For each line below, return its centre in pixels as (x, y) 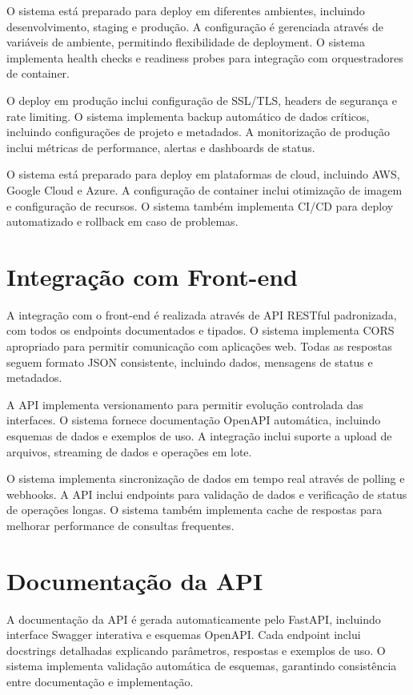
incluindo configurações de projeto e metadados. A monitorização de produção (198, 132)
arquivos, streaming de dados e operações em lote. (129, 451)
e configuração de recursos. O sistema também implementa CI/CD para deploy (200, 205)
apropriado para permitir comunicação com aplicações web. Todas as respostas (199, 346)
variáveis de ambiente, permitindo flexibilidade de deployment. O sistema (186, 42)
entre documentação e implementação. (100, 682)
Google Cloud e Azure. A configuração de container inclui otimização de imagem (204, 189)
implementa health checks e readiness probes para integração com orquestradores (205, 57)
